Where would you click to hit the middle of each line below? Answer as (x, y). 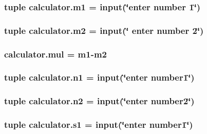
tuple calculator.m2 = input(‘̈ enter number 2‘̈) (104, 30)
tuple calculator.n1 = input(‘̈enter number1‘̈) (99, 77)
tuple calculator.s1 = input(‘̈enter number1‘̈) (99, 125)
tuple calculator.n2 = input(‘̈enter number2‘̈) (99, 101)
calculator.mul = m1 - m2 (56, 54)
